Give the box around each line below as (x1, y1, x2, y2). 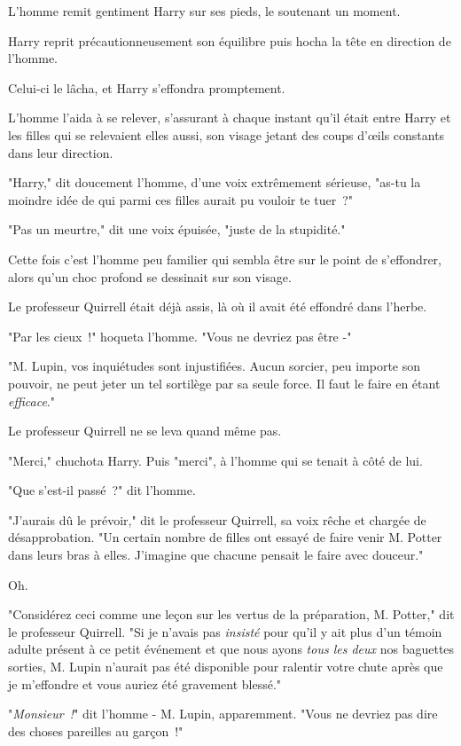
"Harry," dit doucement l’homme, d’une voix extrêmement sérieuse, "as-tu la (8, 173, 421, 192)
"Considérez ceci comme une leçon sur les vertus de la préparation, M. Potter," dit (8, 605, 455, 624)
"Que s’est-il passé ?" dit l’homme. (8, 481, 196, 499)
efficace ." (8, 391, 55, 410)
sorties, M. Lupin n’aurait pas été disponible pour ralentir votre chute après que (8, 657, 443, 676)
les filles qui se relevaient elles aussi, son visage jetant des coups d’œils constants (8, 125, 445, 144)
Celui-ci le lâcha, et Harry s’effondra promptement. (8, 78, 285, 97)
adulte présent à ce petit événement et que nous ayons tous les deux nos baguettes (8, 640, 455, 658)
